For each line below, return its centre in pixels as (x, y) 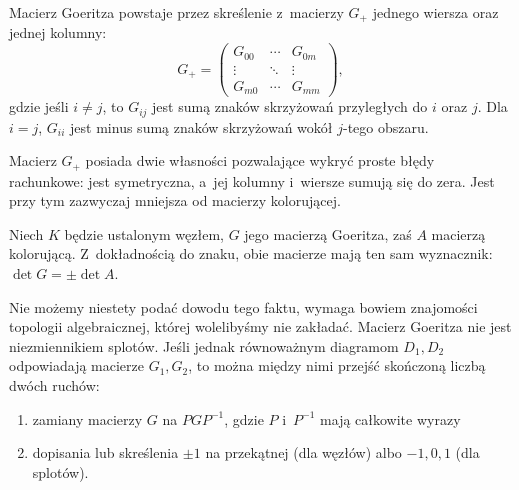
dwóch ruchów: (54, 384)
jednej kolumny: (58, 32)
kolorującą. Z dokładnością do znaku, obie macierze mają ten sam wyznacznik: (251, 253)
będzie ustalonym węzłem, (144, 233)
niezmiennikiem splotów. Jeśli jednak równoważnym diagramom (204, 345)
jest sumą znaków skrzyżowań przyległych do (290, 106)
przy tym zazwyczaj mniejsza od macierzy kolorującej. (175, 200)
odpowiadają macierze (76, 365)
